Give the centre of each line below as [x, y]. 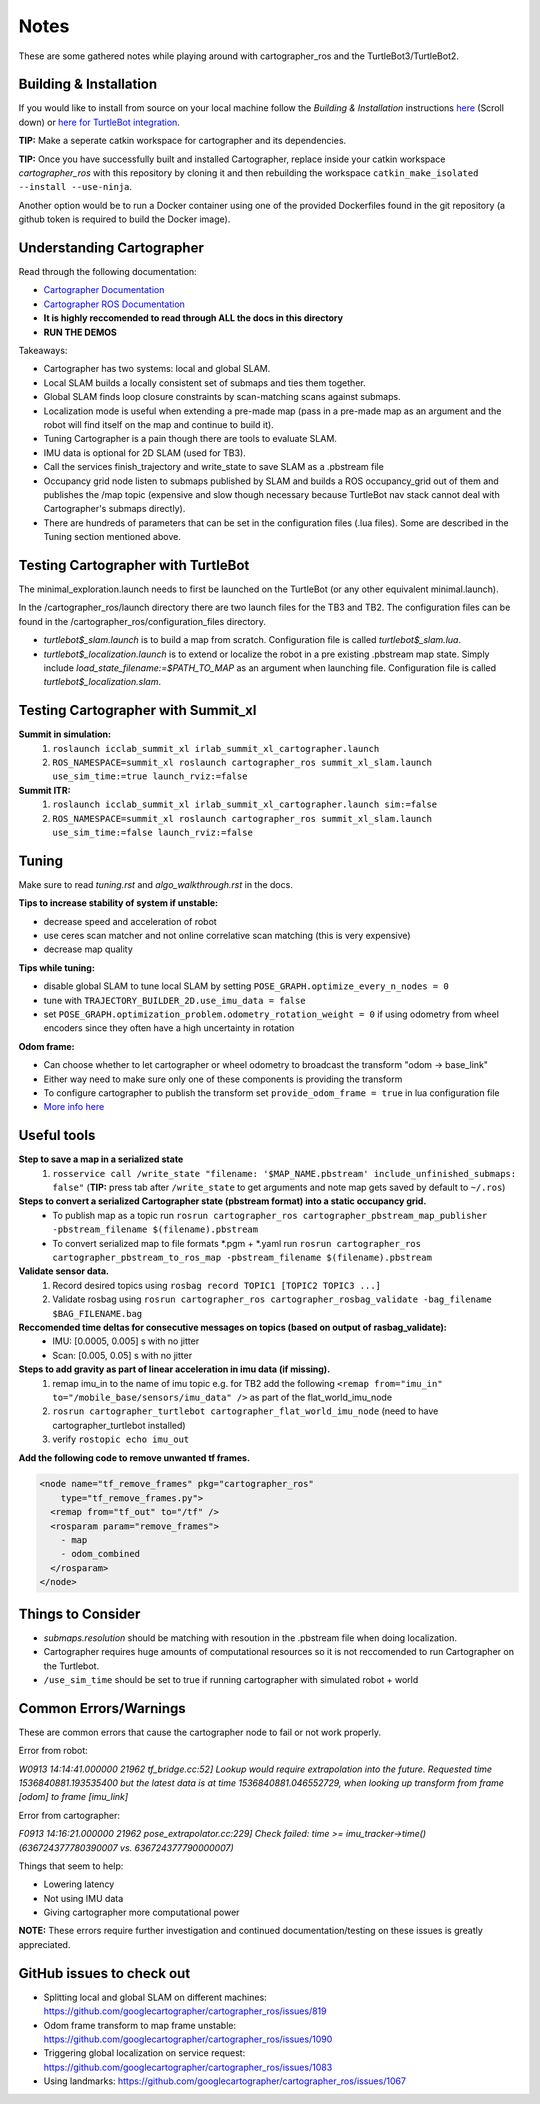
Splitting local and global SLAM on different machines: [155, 1997]
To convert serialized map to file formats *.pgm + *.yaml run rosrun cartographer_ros [237, 1243]
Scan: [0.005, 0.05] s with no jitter [122, 1355]
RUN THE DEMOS [80, 332]
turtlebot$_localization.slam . [102, 682]
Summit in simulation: [65, 734]
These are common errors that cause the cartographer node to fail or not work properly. [200, 1732]
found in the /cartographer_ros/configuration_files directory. [142, 621]
